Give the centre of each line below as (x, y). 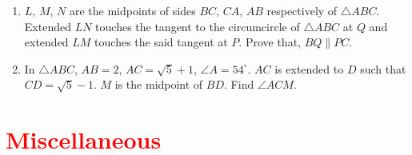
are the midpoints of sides (132, 10)
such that (383, 68)
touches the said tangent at (161, 42)
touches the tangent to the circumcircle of (198, 26)
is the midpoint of (159, 84)
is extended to (309, 68)
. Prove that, (270, 42)
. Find (239, 84)
